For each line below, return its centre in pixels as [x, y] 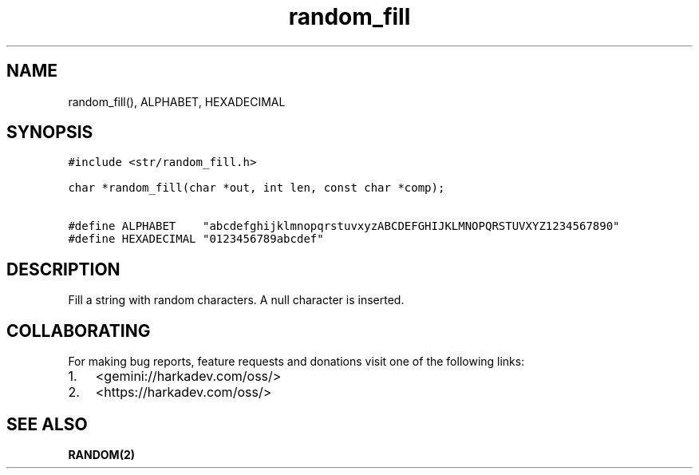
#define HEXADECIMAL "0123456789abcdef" [196, 239]
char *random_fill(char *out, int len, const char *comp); [257, 188]
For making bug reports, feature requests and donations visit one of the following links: [296, 362]
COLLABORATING [79, 331]
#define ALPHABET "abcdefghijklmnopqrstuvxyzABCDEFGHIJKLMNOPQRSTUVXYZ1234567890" [344, 226]
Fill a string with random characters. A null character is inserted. [236, 300]
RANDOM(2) [102, 454]
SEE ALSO [47, 424]
